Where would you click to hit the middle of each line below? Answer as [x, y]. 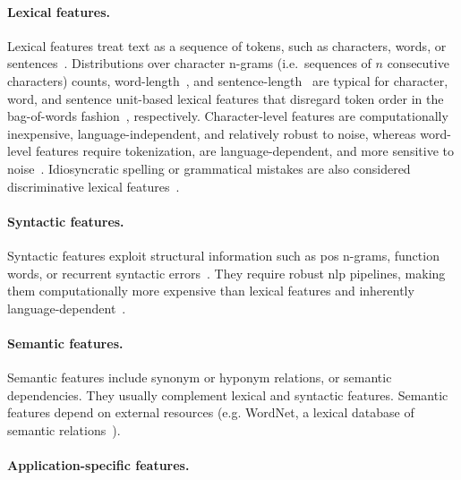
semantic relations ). [64, 429]
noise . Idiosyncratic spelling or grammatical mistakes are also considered [209, 168]
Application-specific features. [98, 465]
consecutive [418, 63]
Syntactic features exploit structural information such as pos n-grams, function [223, 255]
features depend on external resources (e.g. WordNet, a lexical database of [211, 412]
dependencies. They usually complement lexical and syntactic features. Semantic [228, 394]
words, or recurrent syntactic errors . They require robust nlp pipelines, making [226, 273]
